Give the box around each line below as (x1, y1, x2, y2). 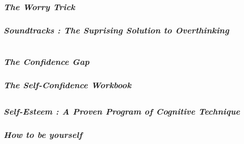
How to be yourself (4, 128, 82, 141)
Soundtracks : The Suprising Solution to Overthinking (4, 24, 229, 37)
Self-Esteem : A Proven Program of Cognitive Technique (4, 105, 240, 118)
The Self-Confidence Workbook (4, 78, 131, 91)
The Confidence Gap (4, 55, 90, 68)
